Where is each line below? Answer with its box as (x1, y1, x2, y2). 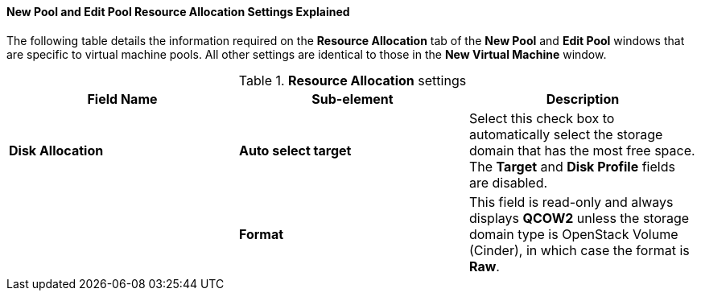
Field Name (87, 90, 158, 107)
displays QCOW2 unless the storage (468, 209, 690, 226)
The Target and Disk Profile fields (468, 158, 675, 175)
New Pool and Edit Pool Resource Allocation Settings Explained (6, 5, 350, 19)
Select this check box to (468, 109, 615, 126)
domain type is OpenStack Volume (468, 225, 678, 242)
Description (546, 90, 620, 107)
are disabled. (468, 174, 548, 191)
